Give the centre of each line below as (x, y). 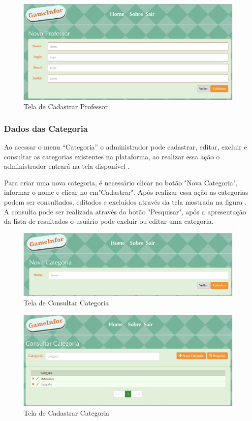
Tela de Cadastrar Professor (66, 106)
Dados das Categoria (46, 128)
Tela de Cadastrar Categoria (67, 413)
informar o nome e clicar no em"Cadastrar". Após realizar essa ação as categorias (126, 192)
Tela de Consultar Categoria (66, 303)
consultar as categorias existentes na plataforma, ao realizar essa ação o (112, 156)
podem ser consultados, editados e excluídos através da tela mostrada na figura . (126, 201)
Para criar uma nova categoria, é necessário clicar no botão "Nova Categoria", (121, 182)
